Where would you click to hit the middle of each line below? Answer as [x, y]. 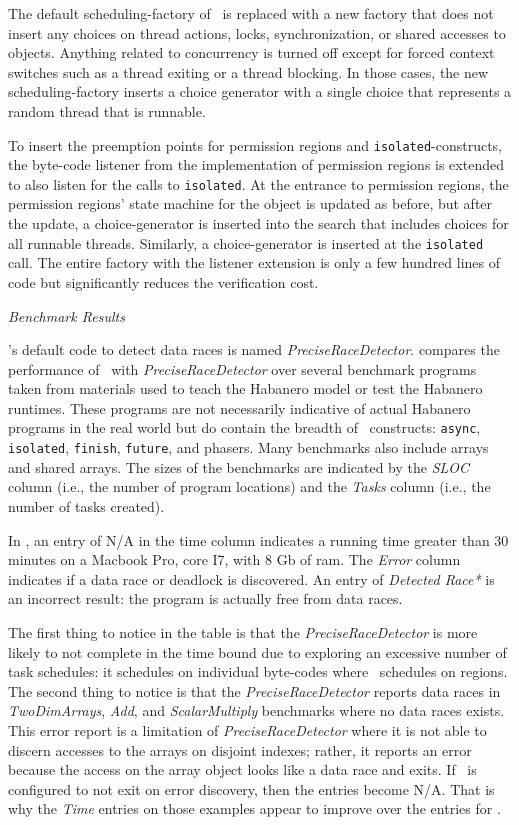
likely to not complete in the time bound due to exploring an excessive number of [257, 651]
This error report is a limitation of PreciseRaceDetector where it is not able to [247, 729]
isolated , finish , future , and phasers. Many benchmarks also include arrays [248, 447]
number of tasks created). [86, 505]
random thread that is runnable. [107, 110]
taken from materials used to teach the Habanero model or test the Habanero [245, 388]
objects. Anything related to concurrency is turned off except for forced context [251, 52]
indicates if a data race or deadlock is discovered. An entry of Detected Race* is [251, 578]
